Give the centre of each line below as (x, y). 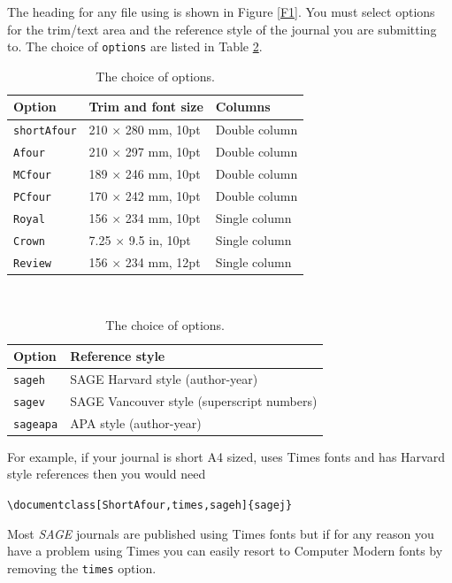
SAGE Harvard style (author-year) (164, 378)
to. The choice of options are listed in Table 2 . (135, 46)
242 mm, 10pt (163, 196)
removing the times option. (82, 568)
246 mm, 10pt (163, 174)
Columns (243, 107)
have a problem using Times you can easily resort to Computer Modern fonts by (225, 551)
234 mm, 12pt (163, 261)
